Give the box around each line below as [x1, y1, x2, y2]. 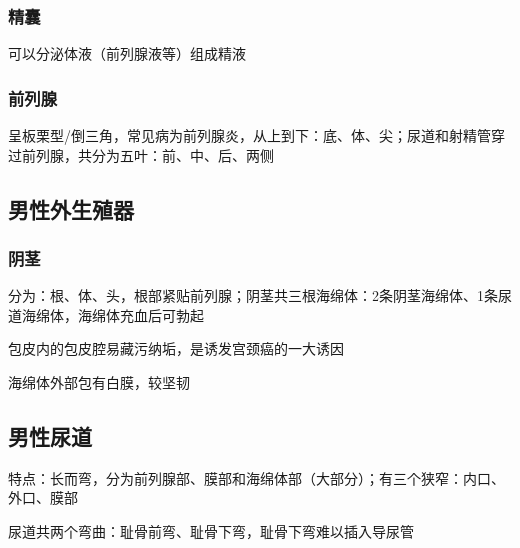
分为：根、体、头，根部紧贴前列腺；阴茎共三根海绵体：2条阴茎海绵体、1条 [8, 285, 498, 306]
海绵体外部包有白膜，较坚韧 [8, 372, 190, 392]
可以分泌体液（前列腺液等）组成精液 [8, 43, 246, 64]
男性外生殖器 [8, 193, 134, 224]
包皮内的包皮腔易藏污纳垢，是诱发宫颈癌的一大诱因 [8, 338, 344, 359]
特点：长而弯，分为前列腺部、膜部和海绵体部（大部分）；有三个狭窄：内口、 [8, 467, 505, 488]
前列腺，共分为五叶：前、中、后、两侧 [21, 144, 274, 165]
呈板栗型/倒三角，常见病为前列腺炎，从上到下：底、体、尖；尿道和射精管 [8, 125, 491, 146]
